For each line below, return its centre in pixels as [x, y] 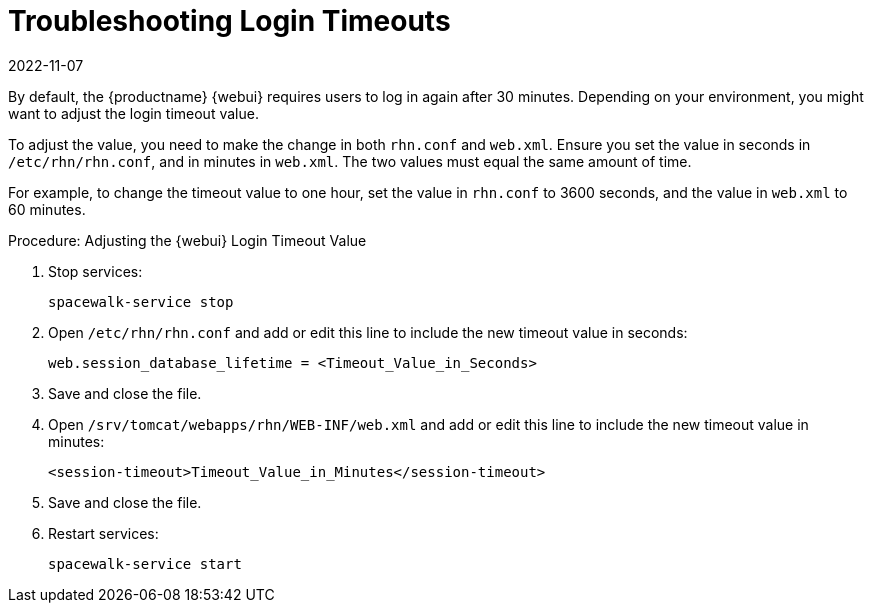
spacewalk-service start [145, 563]
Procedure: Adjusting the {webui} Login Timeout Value [187, 240]
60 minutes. [47, 209]
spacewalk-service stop [141, 301]
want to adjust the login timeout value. [133, 113]
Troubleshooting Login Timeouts [229, 21]
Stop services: [95, 271]
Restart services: [103, 533]
